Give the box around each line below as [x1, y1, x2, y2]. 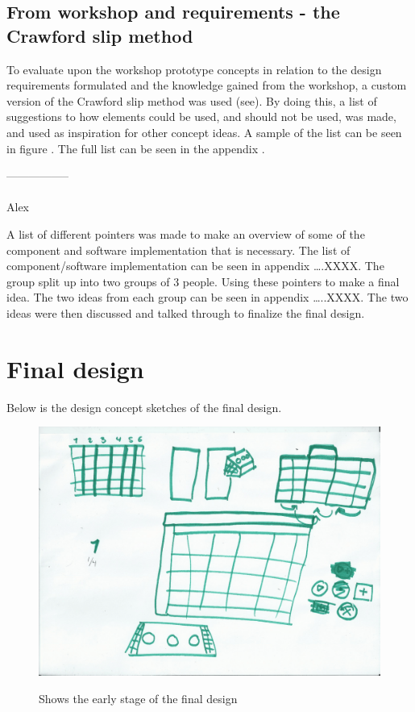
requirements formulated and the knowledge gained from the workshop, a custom [6, 77, 407, 94]
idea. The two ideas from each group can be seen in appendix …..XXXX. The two [6, 289, 409, 306]
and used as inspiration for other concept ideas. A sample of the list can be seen [6, 123, 402, 140]
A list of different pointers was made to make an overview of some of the [6, 225, 365, 242]
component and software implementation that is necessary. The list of [6, 241, 351, 258]
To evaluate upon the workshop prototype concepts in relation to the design [6, 60, 382, 77]
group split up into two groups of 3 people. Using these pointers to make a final [6, 273, 400, 289]
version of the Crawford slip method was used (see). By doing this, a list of [6, 92, 377, 109]
